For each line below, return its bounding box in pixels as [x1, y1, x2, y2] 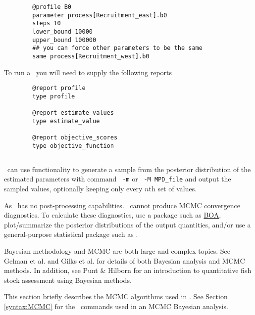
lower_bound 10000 [32, 28, 93, 35]
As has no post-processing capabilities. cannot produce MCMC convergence [4, 200, 240, 210]
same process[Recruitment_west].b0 [32, 52, 150, 60]
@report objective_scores [32, 134, 118, 141]
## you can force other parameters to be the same [32, 45, 203, 52]
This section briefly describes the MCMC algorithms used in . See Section [4, 291, 228, 302]
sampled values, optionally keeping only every [4, 183, 143, 194]
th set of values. [149, 183, 197, 194]
